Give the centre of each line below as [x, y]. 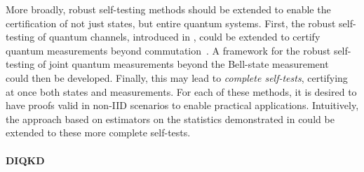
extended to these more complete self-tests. [98, 132]
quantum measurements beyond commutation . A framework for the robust [168, 50]
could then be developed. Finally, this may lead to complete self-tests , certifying [177, 77]
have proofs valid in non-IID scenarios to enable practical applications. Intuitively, [182, 105]
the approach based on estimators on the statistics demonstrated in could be [170, 119]
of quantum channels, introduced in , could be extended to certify [179, 37]
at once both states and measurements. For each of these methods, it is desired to [181, 91]
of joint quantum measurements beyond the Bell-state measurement [183, 64]
